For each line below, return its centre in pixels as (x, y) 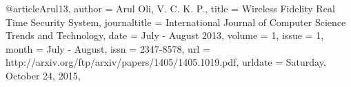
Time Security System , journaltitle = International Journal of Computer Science (176, 22)
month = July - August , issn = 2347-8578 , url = (108, 48)
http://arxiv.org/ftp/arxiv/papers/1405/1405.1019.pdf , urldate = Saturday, (166, 62)
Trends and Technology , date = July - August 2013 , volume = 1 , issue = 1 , (165, 35)
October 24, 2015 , (43, 75)
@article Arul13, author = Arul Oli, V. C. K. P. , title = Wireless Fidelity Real (170, 8)
